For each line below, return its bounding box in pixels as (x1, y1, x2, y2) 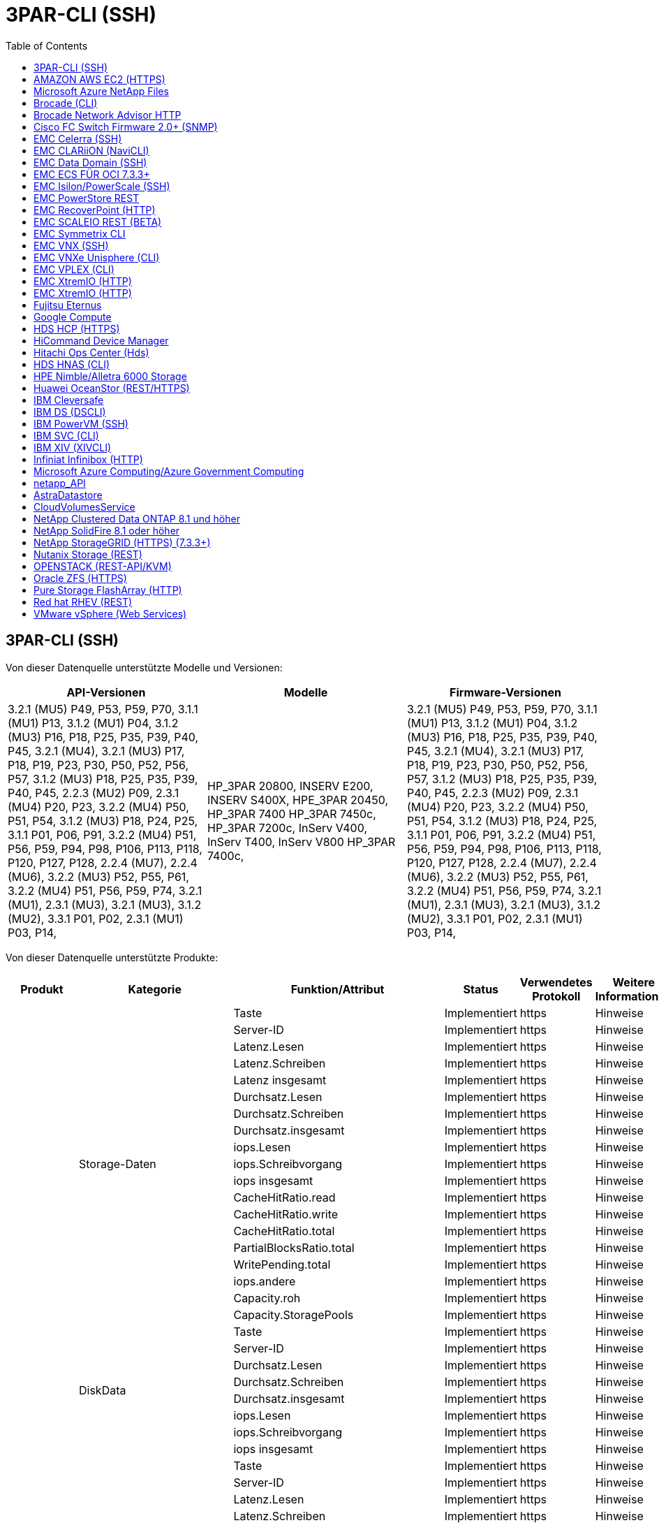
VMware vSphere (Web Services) (34, 607, 187, 620)
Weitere (612, 975, 656, 989)
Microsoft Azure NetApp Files (34, 85, 169, 97)
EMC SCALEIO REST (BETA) (34, 215, 162, 228)
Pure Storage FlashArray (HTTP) (34, 583, 182, 596)
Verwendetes (519, 975, 593, 989)
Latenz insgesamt (233, 1072, 327, 1087)
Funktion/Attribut (290, 982, 385, 996)
